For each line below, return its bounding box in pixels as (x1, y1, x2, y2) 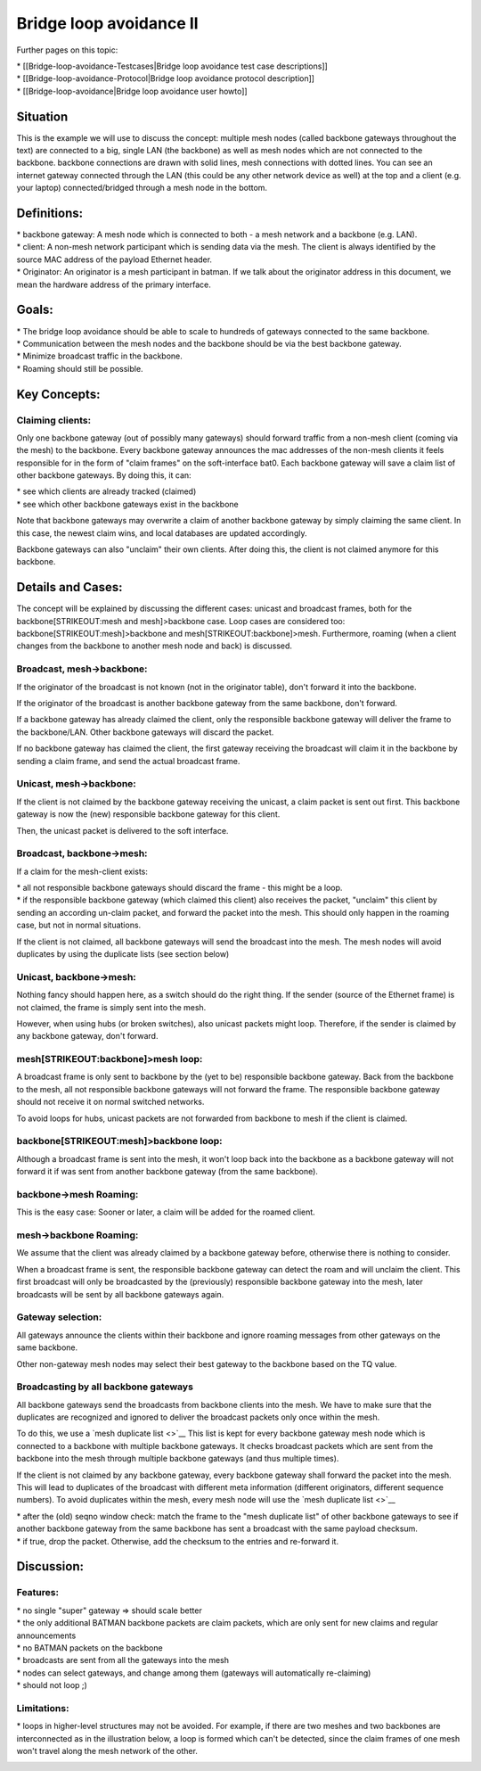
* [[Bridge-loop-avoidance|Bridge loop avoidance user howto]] (16, 86, 249, 96)
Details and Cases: (16, 580, 124, 595)
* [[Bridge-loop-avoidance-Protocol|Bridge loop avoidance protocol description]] (16, 73, 315, 84)
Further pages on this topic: (16, 45, 118, 55)
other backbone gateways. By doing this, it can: (16, 470, 192, 481)
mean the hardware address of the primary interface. (16, 279, 211, 290)
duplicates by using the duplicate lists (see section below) (16, 948, 230, 959)
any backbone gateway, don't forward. (16, 1031, 159, 1042)
